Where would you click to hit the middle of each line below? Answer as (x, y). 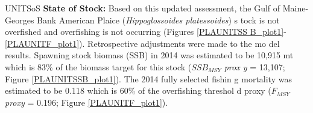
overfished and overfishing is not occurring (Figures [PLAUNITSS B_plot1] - (146, 32)
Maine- (296, 8)
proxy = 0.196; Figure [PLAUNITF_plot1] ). (87, 102)
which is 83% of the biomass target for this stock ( (98, 66)
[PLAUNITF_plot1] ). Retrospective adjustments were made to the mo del (142, 43)
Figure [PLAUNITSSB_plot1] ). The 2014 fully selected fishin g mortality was (148, 78)
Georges (20, 20)
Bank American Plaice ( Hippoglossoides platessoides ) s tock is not (158, 20)
